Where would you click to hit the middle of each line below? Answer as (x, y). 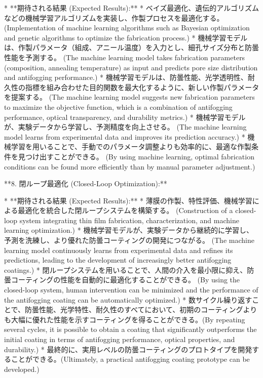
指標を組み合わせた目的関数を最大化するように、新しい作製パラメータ (142, 87)
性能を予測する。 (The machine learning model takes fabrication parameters (125, 57)
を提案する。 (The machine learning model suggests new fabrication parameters (129, 97)
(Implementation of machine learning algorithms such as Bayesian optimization (127, 28)
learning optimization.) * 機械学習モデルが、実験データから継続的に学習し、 (129, 230)
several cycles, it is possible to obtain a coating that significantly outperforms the (130, 329)
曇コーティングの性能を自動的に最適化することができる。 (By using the (122, 280)
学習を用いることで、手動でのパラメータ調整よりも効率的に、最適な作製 (131, 146)
